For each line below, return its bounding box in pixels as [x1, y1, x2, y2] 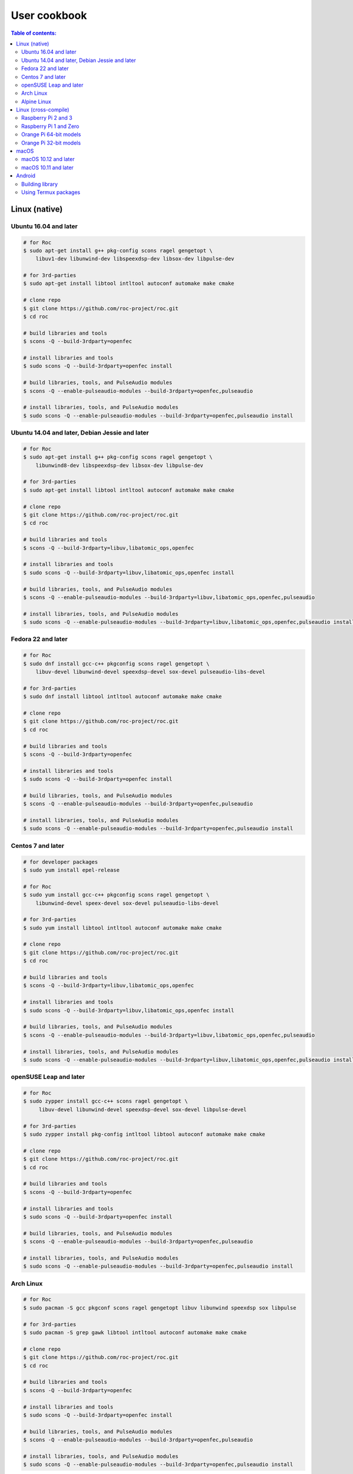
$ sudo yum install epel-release [23, 867, 120, 873]
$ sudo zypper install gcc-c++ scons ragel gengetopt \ [23, 1098, 188, 1105]
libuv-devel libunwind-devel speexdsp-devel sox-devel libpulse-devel [38, 1106, 247, 1113]
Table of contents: [11, 29, 57, 37]
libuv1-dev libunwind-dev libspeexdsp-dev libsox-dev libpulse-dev [35, 255, 235, 262]
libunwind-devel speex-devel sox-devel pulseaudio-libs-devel [35, 900, 219, 906]
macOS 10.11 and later [21, 164, 74, 171]
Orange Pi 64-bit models [21, 131, 81, 138]
